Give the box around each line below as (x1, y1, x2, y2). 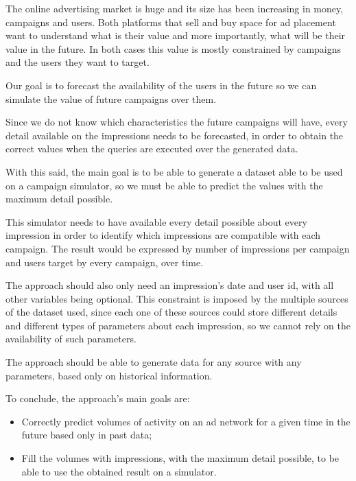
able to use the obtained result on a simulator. (21, 464, 217, 478)
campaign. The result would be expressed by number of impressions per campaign (5, 241, 350, 255)
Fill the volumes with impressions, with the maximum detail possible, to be (21, 451, 340, 465)
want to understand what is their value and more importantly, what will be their (5, 28, 346, 43)
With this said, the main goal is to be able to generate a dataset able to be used (5, 164, 343, 178)
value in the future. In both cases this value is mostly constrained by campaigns (5, 41, 342, 56)
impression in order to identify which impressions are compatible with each (5, 228, 321, 242)
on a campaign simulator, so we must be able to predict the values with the (5, 178, 323, 192)
